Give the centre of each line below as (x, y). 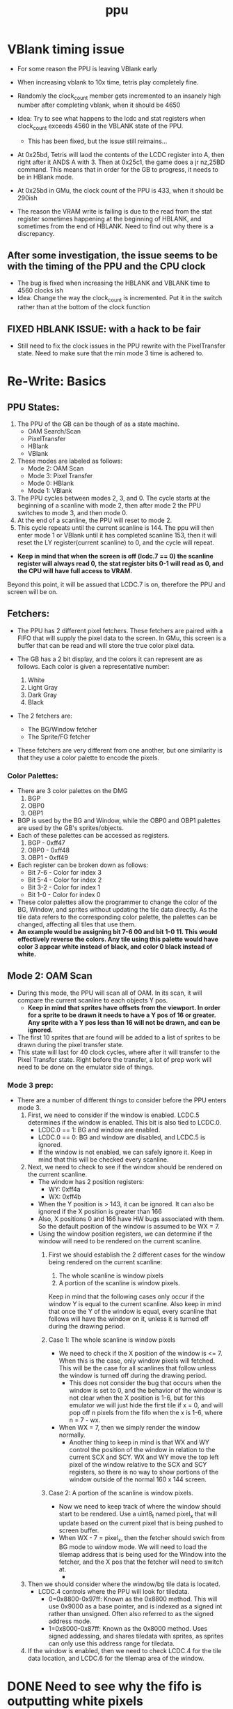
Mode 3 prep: (30, 1085)
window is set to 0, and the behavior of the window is (146, 1391)
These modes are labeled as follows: (70, 461)
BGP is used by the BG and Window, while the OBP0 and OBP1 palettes (119, 821)
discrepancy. (36, 233)
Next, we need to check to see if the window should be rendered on (125, 1167)
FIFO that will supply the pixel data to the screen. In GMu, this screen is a (122, 638)
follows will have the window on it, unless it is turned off (128, 1319)
